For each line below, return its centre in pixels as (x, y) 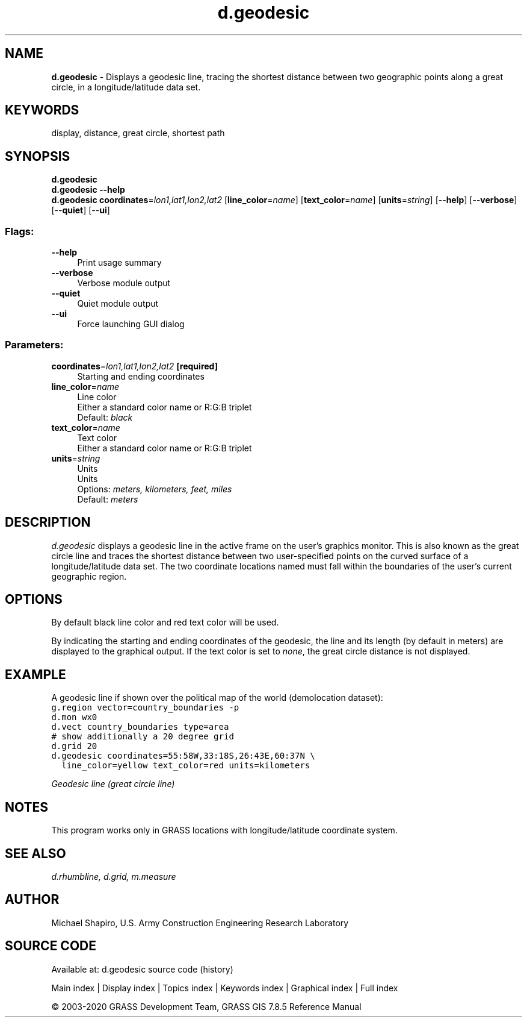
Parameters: (34, 345)
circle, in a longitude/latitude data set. (126, 87)
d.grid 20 (74, 746)
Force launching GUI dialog (131, 324)
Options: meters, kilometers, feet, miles (155, 489)
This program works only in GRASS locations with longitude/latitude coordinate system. (224, 830)
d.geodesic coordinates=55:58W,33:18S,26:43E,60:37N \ (183, 756)
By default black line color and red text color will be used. (165, 622)
